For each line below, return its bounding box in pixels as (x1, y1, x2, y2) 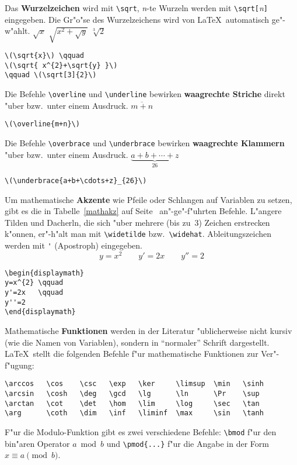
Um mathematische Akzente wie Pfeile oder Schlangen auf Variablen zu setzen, (5, 193, 292, 205)
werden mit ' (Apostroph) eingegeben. (5, 239, 143, 252)
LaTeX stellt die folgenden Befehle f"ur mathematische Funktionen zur (5, 347, 258, 360)
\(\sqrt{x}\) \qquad (5, 51, 85, 60)
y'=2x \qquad (5, 288, 64, 297)
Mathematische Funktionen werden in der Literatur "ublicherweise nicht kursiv (5, 325, 292, 337)
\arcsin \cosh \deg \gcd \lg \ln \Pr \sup (5, 390, 260, 398)
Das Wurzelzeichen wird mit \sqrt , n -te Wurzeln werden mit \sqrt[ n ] (5, 2, 268, 13)
